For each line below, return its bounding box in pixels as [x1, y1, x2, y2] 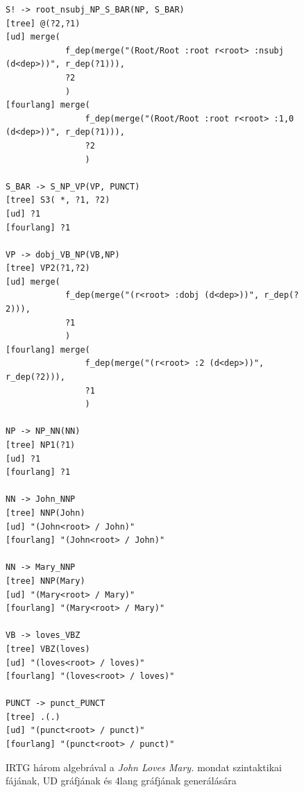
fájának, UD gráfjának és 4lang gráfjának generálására [6, 773, 237, 788]
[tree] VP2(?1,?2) [6, 263, 90, 273]
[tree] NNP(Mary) [6, 575, 85, 586]
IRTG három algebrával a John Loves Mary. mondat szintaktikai [6, 759, 282, 774]
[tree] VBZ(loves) [6, 643, 90, 654]
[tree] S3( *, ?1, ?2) [6, 195, 110, 205]
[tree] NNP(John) [6, 507, 85, 518]
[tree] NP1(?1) [6, 440, 76, 450]
